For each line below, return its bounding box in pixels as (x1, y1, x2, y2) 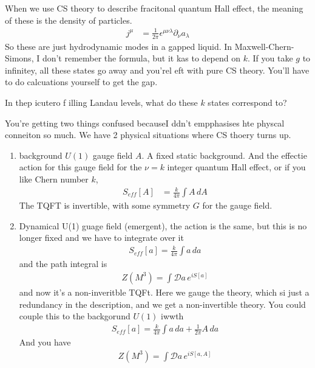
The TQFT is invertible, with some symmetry (19, 199, 191, 212)
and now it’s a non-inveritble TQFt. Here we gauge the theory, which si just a (19, 286, 310, 298)
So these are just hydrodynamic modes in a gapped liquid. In (5, 40, 232, 52)
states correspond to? (208, 95, 287, 108)
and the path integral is (19, 257, 107, 270)
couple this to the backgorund (19, 310, 130, 322)
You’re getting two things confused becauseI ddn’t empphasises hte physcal (5, 116, 285, 129)
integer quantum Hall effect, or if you (167, 161, 306, 173)
